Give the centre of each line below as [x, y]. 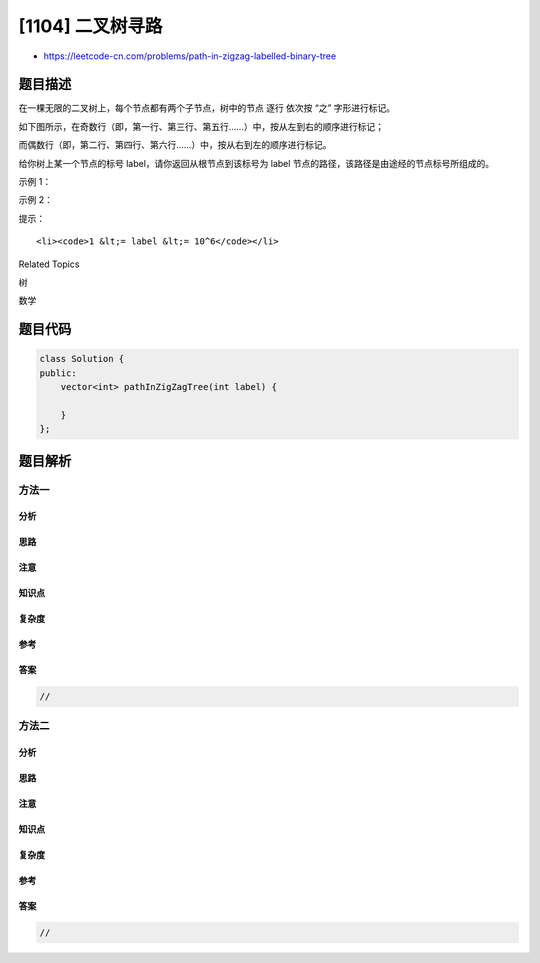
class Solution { [82, 359]
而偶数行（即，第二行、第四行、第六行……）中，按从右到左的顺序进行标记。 [175, 145]
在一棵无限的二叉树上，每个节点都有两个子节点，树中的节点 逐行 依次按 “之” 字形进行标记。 [207, 108]
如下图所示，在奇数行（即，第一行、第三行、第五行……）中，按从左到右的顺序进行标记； [201, 126]
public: [58, 373]
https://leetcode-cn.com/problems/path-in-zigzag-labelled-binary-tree [190, 56]
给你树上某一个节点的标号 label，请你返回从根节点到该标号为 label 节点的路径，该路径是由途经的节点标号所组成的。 [256, 163]
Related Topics [49, 264]
